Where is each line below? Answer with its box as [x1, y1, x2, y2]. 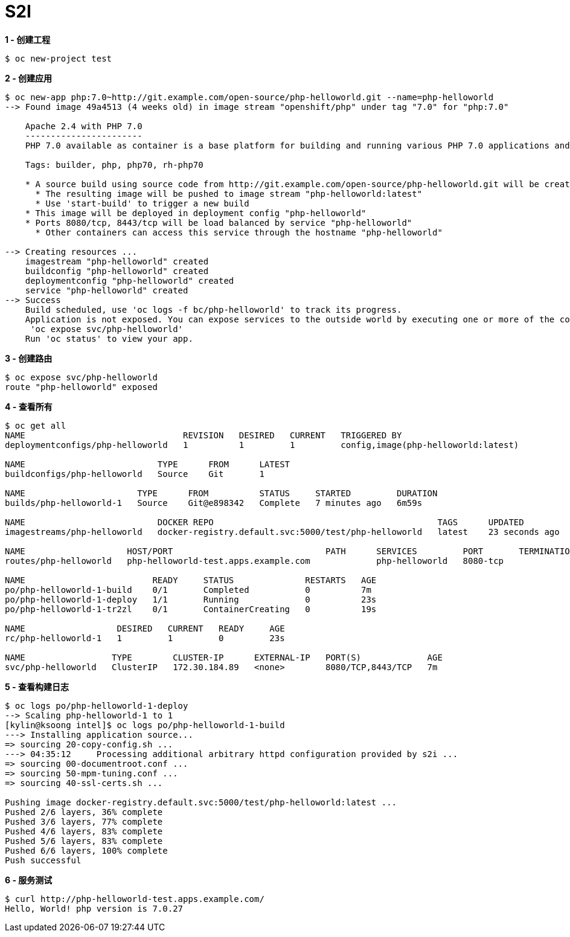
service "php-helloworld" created [25, 285, 188, 295]
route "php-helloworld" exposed [5, 382, 158, 392]
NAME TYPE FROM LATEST [5, 459, 290, 469]
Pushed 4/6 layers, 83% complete [5, 826, 163, 836]
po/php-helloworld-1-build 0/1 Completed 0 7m [5, 584, 371, 595]
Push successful [5, 855, 82, 865]
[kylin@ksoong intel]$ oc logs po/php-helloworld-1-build [5, 720, 285, 730]
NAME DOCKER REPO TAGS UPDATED [5, 517, 524, 527]
